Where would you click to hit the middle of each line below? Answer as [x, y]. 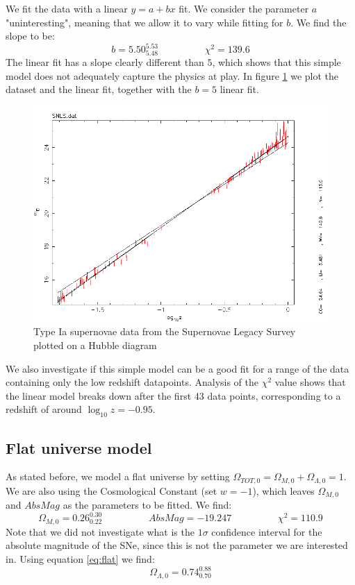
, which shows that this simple [276, 62]
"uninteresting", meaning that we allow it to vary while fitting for [145, 22]
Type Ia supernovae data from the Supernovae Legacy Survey [165, 331]
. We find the [319, 22]
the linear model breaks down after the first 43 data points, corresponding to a [173, 395]
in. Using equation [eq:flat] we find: [80, 559]
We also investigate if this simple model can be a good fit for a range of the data [177, 368]
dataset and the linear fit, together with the [99, 89]
